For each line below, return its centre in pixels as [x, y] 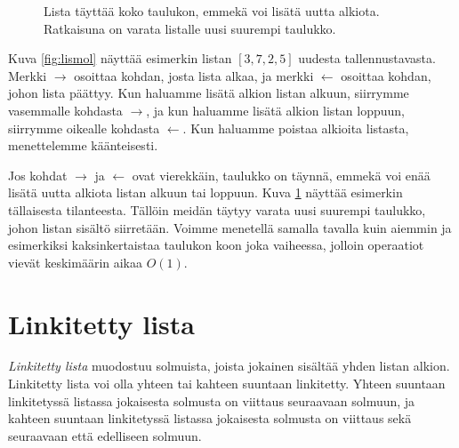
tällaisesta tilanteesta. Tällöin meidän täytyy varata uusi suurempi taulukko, [217, 209]
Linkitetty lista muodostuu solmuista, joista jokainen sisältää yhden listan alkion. [229, 366]
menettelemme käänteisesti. [83, 145]
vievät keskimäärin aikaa [76, 262]
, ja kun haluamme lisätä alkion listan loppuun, [275, 110]
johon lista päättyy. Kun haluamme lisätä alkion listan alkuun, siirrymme [209, 93]
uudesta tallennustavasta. [367, 58]
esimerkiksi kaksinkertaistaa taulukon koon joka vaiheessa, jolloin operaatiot [216, 245]
